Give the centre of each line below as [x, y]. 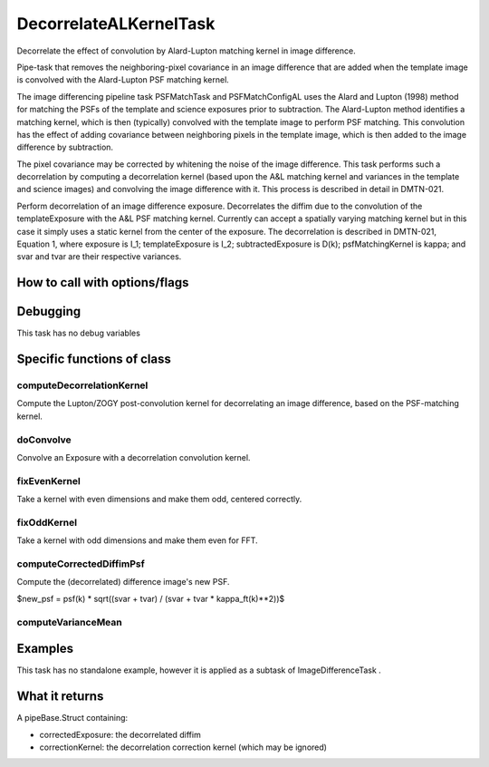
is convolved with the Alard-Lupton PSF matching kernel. [123, 80]
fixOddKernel [47, 522]
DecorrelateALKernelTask [116, 24]
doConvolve [44, 440]
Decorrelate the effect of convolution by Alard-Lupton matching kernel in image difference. [187, 51]
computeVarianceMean [69, 622]
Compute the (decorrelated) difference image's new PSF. [123, 582]
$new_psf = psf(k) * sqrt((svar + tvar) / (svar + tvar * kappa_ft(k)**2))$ [151, 598]
